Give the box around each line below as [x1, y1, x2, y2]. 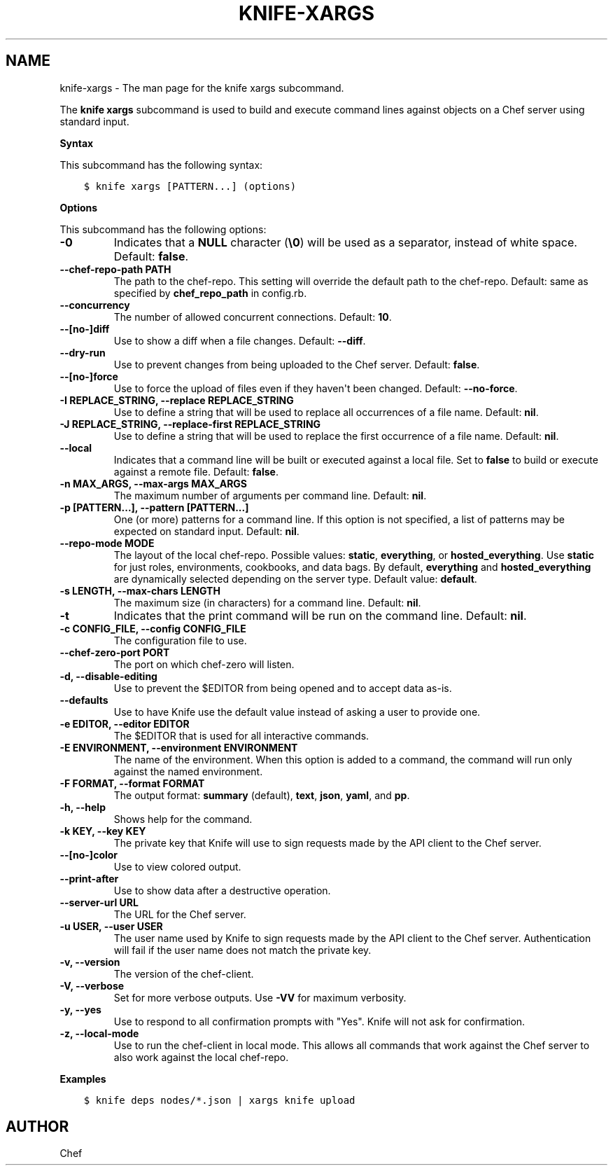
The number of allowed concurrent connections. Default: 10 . [113, 310, 392, 323]
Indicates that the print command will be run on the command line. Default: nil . [113, 608, 527, 623]
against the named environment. [113, 765, 263, 777]
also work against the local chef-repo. [113, 1051, 289, 1063]
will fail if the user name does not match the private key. [113, 943, 372, 956]
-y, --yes [59, 1003, 101, 1016]
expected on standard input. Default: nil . [113, 525, 300, 537]
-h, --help [59, 801, 106, 813]
